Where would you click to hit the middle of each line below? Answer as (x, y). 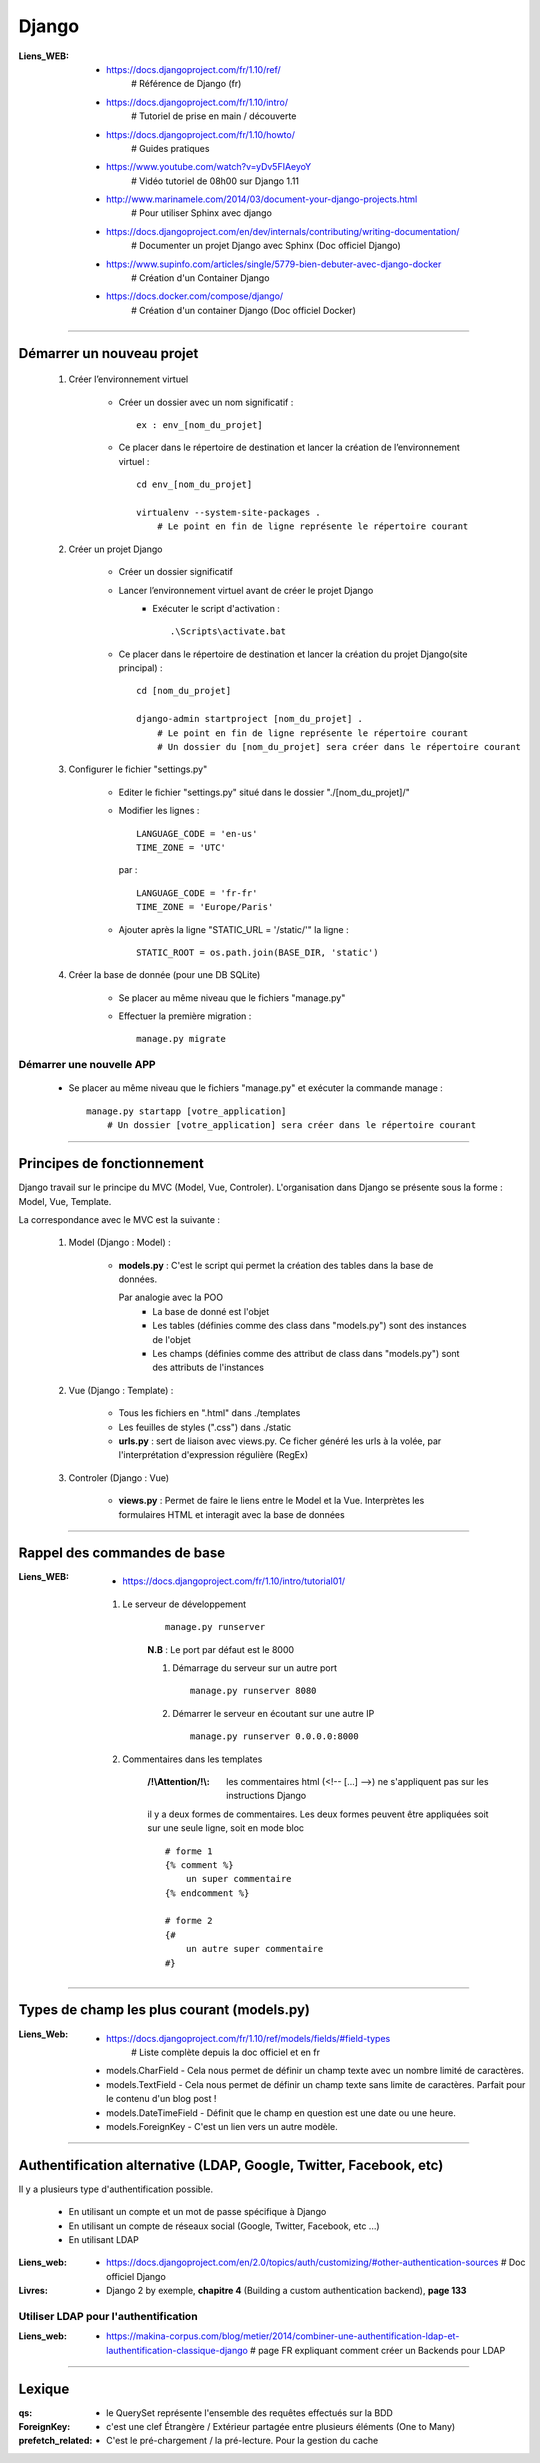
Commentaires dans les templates (192, 1759)
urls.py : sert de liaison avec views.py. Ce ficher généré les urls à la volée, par (280, 1441)
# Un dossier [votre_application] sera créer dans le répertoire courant (291, 1125)
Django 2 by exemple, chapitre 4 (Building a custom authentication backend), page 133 (286, 2291)
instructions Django (266, 1796)
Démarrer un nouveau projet (108, 353)
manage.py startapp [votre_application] (186, 1111)
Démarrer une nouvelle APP (87, 1065)
